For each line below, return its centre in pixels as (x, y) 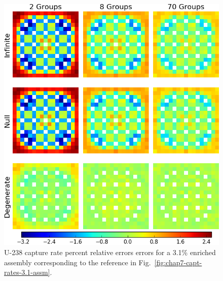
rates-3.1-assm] (27, 272)
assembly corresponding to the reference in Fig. (78, 262)
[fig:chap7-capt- (178, 262)
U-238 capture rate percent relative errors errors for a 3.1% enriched (110, 252)
